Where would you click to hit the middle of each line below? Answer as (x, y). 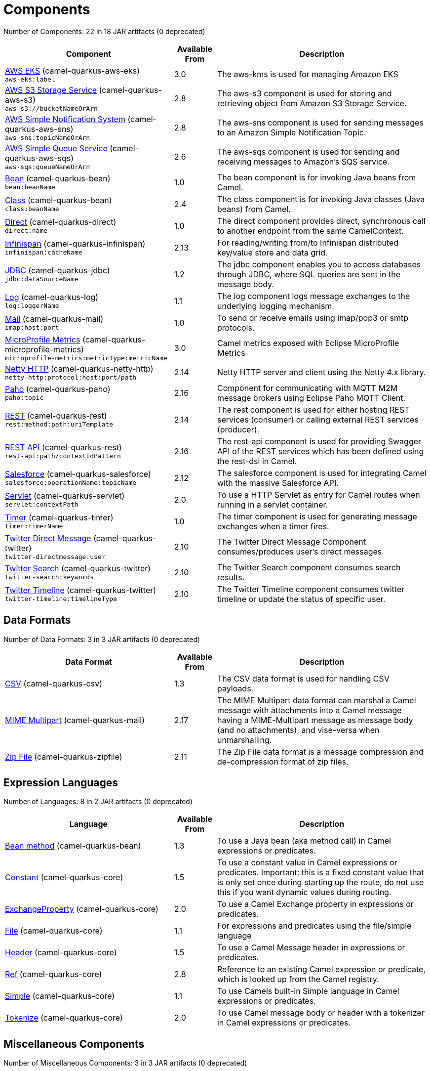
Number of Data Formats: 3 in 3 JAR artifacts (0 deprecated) (102, 639)
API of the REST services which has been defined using (320, 451)
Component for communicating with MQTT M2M (307, 388)
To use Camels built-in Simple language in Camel (308, 991)
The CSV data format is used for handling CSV (303, 678)
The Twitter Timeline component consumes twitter (311, 589)
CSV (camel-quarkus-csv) (54, 683)
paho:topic (24, 398)
